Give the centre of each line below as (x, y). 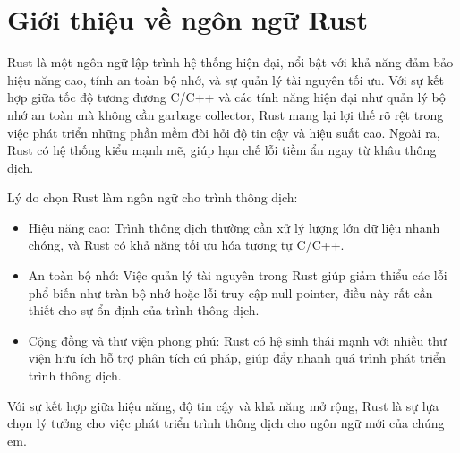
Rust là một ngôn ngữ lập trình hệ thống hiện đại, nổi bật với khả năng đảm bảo (230, 62)
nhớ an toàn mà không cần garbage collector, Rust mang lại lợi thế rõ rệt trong (226, 114)
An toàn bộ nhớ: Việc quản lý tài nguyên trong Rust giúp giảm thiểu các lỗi (238, 275)
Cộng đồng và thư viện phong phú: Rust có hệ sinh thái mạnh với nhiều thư (237, 340)
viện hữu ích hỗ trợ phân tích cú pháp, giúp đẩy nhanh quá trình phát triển (237, 358)
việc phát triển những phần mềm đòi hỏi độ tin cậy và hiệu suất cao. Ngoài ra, (224, 132)
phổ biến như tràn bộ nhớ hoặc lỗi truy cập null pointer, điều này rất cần (230, 292)
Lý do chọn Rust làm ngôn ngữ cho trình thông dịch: (153, 197)
